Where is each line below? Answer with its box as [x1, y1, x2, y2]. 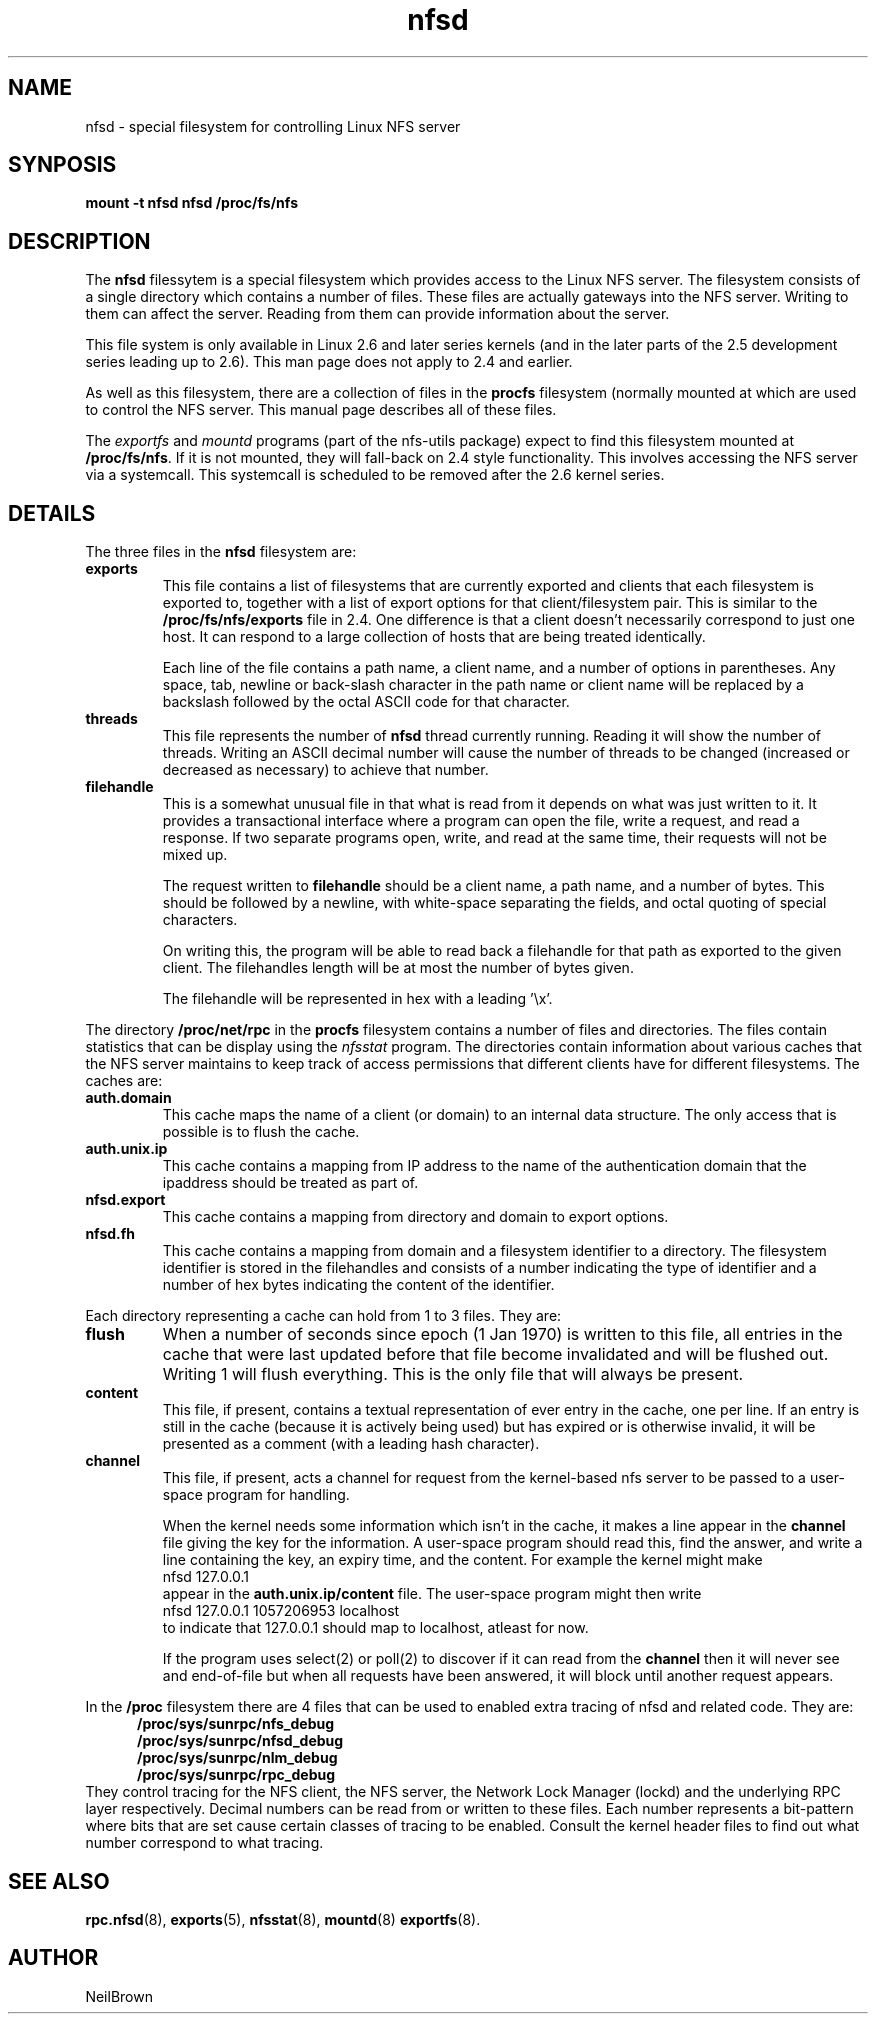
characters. [162, 911, 238, 929]
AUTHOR [8, 1945, 99, 1971]
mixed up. [162, 846, 228, 864]
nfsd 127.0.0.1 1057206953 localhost [162, 1602, 400, 1620]
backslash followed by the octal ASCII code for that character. [162, 693, 570, 711]
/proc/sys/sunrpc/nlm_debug [137, 1749, 338, 1767]
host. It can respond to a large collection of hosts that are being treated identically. [162, 628, 706, 646]
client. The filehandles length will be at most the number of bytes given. [162, 959, 634, 977]
